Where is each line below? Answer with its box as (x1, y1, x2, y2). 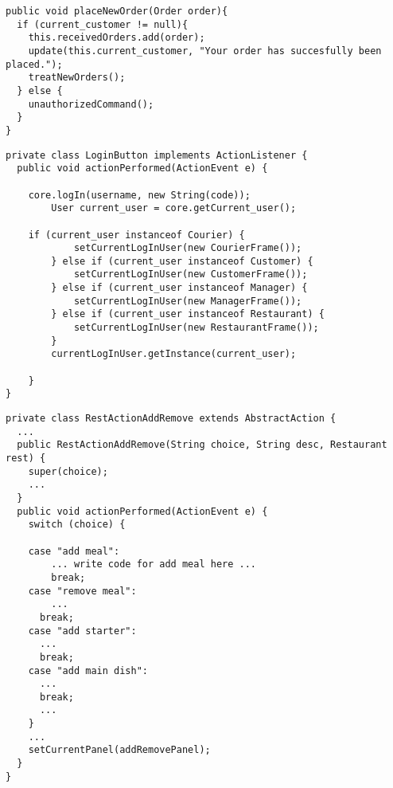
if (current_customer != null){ (17, 18, 189, 30)
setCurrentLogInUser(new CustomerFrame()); (73, 269, 308, 280)
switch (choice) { (28, 519, 126, 531)
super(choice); (28, 465, 108, 477)
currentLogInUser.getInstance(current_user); (51, 348, 297, 360)
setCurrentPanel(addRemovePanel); (28, 744, 211, 756)
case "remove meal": (28, 585, 137, 597)
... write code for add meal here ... (51, 559, 256, 570)
